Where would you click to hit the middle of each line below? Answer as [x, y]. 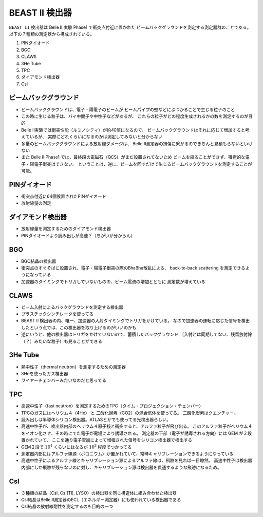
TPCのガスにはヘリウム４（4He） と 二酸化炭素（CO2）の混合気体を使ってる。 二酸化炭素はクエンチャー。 [130, 413]
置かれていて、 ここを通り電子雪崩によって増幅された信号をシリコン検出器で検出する [107, 440]
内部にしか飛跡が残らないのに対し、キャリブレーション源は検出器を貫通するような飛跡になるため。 [121, 467]
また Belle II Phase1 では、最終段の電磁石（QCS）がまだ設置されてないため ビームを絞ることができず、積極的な [133, 157]
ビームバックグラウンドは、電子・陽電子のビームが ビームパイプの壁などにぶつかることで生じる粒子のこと [128, 109]
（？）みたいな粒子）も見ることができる [62, 341]
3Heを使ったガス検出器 [45, 373]
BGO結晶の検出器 [39, 261]
